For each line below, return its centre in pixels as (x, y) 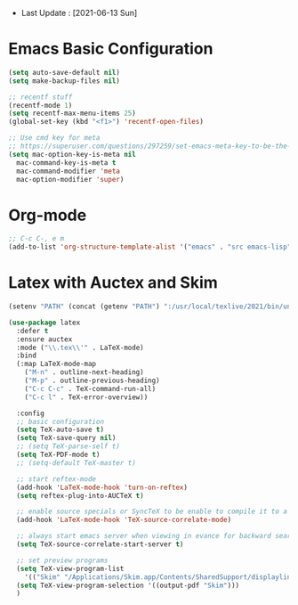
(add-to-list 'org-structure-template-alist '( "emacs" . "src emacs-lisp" (150, 247)
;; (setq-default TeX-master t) (77, 462)
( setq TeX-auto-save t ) (60, 430)
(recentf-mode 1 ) (40, 105)
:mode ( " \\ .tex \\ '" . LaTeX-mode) (80, 347)
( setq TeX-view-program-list (70, 568)
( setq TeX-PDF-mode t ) (58, 455)
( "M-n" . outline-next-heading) (84, 372)
